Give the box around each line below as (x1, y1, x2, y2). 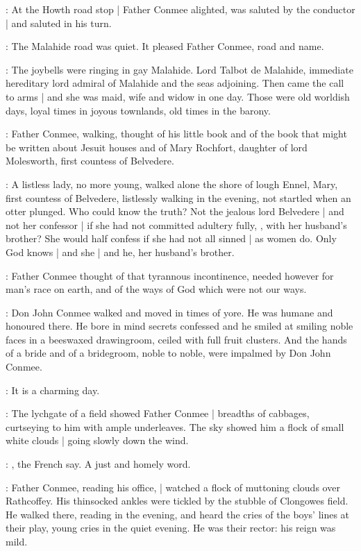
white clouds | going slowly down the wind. (6, 433, 189, 448)
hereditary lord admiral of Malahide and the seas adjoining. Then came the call (6, 76, 344, 90)
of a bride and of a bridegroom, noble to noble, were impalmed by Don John (6, 346, 331, 360)
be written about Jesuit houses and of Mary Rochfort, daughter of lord (6, 139, 308, 154)
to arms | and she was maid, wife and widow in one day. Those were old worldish (6, 89, 350, 103)
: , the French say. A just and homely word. (6, 457, 191, 471)
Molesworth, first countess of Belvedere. (6, 153, 174, 168)
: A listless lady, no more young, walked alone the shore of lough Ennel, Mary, (6, 176, 338, 191)
